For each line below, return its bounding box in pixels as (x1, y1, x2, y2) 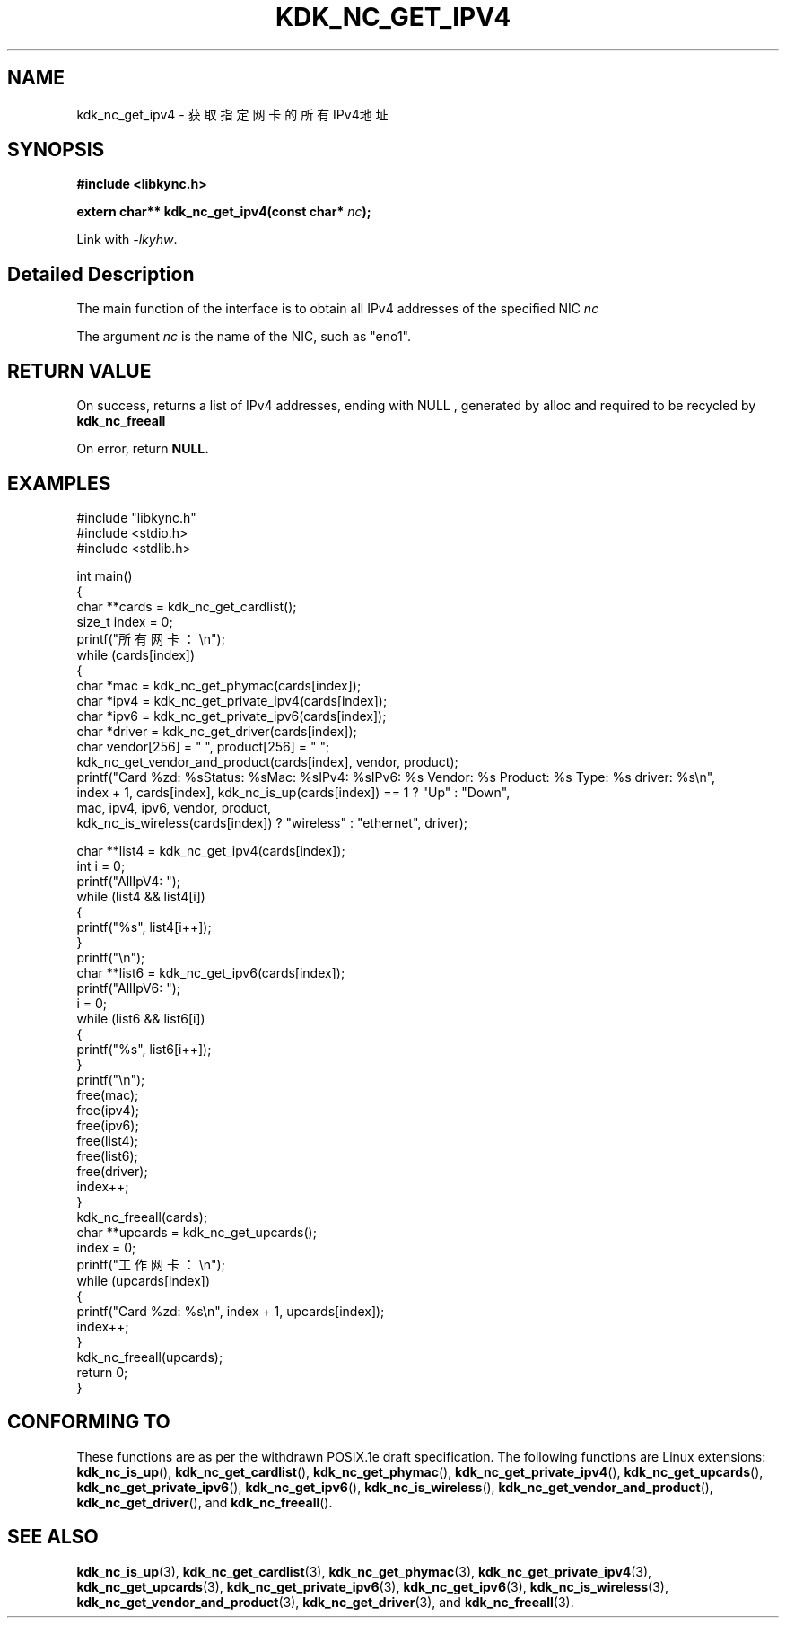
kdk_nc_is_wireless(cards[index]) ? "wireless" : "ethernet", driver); (76, 814, 467, 830)
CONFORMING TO (7, 1410, 170, 1434)
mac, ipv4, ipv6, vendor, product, (76, 799, 272, 815)
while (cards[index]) (76, 646, 195, 663)
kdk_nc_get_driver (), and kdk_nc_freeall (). (76, 1494, 333, 1510)
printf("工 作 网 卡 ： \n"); (76, 1256, 225, 1272)
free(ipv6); (76, 1117, 139, 1133)
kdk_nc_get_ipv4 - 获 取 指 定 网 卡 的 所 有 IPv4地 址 (76, 106, 389, 122)
